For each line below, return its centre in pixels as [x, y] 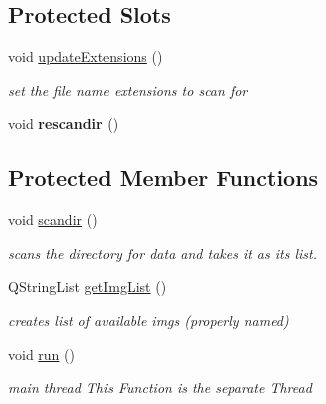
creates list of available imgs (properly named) [148, 319]
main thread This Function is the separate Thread [160, 387]
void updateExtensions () [85, 56]
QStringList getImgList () [87, 286]
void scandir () [53, 219]
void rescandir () [63, 123]
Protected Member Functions [163, 177]
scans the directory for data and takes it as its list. [162, 252]
